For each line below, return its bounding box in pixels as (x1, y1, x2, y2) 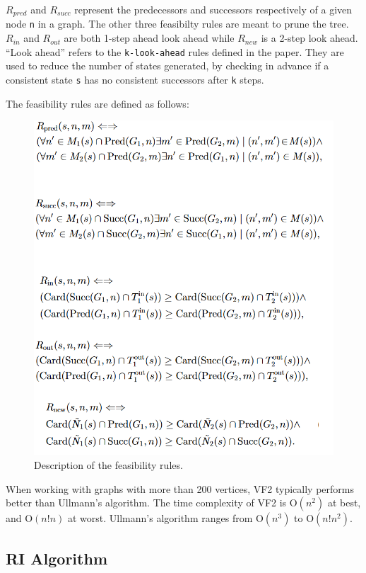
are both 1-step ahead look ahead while (64, 30, 235, 45)
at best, (327, 495, 361, 510)
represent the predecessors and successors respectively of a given (74, 2, 353, 16)
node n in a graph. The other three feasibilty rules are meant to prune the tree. (6, 16, 349, 31)
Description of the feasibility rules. (34, 457, 183, 472)
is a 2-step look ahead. (261, 30, 358, 45)
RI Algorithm (6, 547, 107, 569)
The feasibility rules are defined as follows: (6, 96, 189, 110)
